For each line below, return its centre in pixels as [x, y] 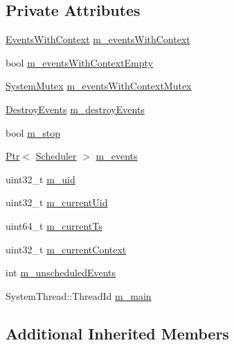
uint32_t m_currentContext [66, 249]
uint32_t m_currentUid [57, 202]
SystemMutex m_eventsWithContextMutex [99, 86]
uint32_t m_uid [40, 179]
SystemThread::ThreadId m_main [79, 295]
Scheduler [56, 156]
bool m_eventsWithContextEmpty [80, 62]
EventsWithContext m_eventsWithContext [98, 39]
